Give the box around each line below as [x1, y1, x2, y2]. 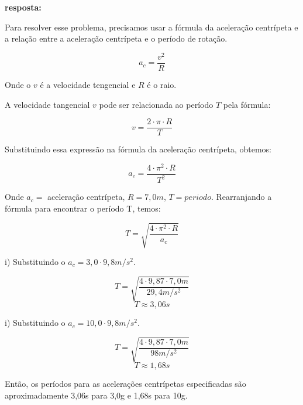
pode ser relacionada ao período [99, 98, 214, 110]
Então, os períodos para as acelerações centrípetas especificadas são [5, 377, 246, 390]
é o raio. [147, 78, 177, 90]
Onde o [5, 78, 31, 90]
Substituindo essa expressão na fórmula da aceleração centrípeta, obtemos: [5, 143, 271, 155]
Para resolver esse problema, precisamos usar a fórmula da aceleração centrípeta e [5, 21, 298, 33]
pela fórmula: [223, 98, 271, 110]
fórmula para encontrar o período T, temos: [5, 202, 161, 214]
